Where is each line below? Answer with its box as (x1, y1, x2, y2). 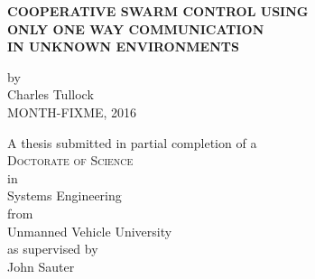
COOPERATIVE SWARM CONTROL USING (7, 2, 309, 20)
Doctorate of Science (7, 151, 134, 170)
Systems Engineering (7, 186, 122, 205)
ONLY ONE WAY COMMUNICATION (7, 19, 264, 38)
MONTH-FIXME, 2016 (7, 102, 137, 121)
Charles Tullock (7, 85, 94, 104)
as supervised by (7, 239, 98, 258)
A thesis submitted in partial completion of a (7, 133, 257, 152)
